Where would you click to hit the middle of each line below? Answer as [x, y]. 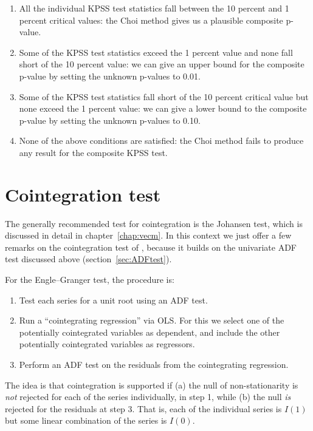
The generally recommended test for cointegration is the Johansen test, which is [154, 223]
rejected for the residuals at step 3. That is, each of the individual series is [143, 408]
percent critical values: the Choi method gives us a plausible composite [151, 20]
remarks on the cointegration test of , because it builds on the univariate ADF [151, 247]
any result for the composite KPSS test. [93, 152]
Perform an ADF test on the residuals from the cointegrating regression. [154, 364]
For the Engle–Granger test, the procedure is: [90, 280]
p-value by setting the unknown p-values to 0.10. [110, 120]
